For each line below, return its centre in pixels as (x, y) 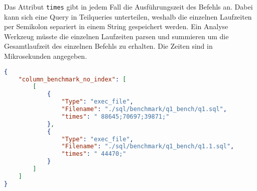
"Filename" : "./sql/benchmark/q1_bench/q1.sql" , (144, 109)
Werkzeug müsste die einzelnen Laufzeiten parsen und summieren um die (116, 36)
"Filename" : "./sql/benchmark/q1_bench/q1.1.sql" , (148, 147)
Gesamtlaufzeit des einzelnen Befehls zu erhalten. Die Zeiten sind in (108, 46)
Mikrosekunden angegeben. (46, 56)
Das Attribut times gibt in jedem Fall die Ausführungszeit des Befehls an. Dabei (128, 7)
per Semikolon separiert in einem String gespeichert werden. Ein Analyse (116, 26)
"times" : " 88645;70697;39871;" (115, 116)
